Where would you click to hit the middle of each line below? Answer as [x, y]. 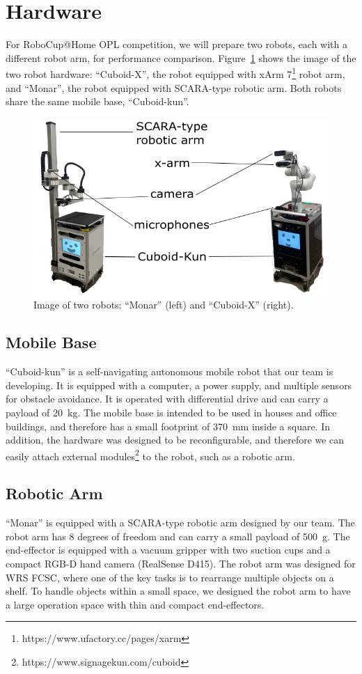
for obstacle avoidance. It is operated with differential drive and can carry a [167, 399]
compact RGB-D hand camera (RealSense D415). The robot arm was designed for [181, 563]
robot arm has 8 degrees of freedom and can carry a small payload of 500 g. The [178, 536]
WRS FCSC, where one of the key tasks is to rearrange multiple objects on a [170, 577]
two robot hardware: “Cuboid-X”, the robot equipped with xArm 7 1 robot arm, [175, 73]
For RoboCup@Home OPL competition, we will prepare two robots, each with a [177, 44]
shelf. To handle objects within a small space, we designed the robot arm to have [178, 591]
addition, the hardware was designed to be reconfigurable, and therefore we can [175, 440]
